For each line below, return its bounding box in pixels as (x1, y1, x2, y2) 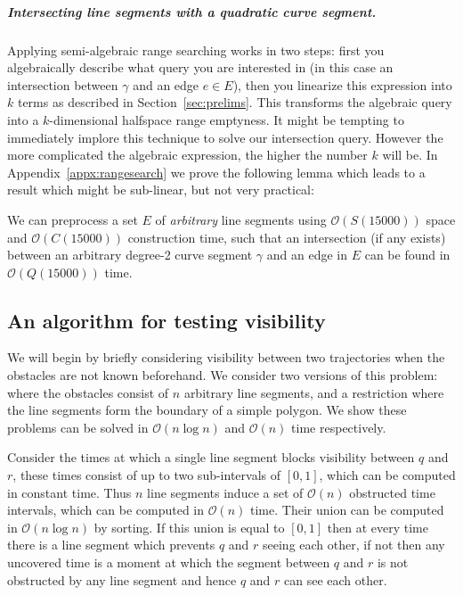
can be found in (364, 245, 451, 264)
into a (7, 110, 39, 128)
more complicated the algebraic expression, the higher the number (7, 145, 368, 164)
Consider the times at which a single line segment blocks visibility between (7, 448, 415, 467)
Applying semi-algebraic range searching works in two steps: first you (7, 40, 385, 59)
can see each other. (284, 570, 387, 589)
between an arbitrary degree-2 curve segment (7, 245, 253, 264)
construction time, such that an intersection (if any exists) (127, 227, 446, 246)
